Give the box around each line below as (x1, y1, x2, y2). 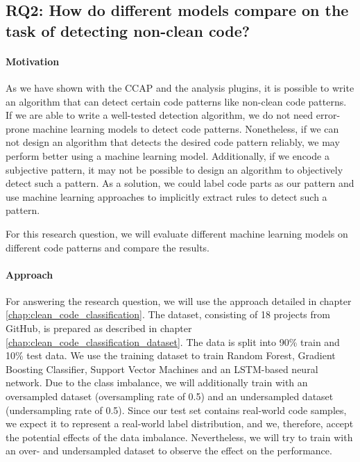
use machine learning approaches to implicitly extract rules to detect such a (6, 189, 327, 204)
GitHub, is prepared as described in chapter (6, 321, 192, 336)
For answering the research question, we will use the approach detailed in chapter (6, 293, 352, 308)
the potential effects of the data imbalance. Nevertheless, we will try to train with (6, 429, 353, 444)
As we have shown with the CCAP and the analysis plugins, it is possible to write (6, 80, 354, 94)
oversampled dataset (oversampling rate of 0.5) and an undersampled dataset (6, 389, 334, 404)
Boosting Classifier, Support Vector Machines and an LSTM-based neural (6, 361, 318, 376)
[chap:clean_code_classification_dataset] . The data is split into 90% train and (6, 334, 340, 349)
